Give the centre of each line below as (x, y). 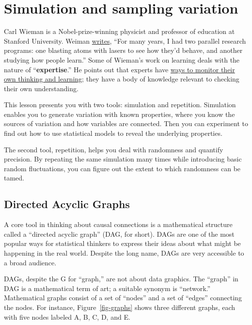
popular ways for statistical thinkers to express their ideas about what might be (122, 243)
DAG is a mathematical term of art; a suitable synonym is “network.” (107, 288)
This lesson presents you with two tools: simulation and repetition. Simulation (120, 105)
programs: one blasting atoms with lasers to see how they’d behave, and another (123, 50)
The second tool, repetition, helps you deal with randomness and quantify (114, 149)
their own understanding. (41, 88)
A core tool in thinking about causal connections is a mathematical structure (118, 224)
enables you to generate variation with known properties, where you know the (119, 114)
